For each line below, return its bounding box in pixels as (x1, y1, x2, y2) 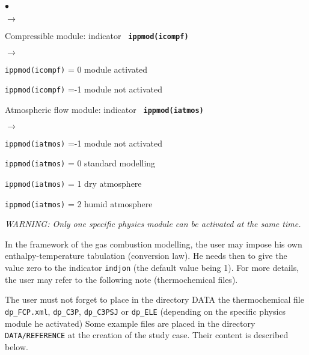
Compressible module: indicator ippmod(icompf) (5, 29, 189, 41)
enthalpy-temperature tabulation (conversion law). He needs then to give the (5, 249, 287, 262)
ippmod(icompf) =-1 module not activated (5, 83, 163, 96)
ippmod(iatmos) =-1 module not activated (5, 136, 163, 149)
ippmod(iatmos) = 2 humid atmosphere (5, 197, 153, 210)
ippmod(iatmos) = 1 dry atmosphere (5, 177, 142, 189)
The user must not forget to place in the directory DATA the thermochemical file (5, 293, 304, 306)
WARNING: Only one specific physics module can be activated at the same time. (5, 217, 301, 230)
